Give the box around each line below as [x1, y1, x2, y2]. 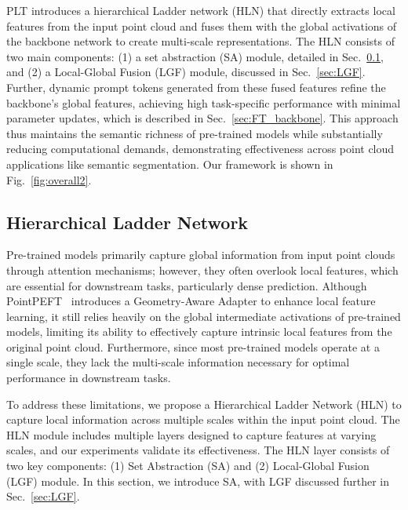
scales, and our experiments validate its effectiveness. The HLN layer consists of [6, 442, 390, 458]
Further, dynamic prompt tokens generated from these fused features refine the [6, 78, 386, 95]
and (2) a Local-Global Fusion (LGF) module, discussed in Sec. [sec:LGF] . [6, 64, 366, 80]
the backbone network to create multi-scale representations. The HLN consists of [6, 33, 395, 49]
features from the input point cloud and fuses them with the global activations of [6, 17, 397, 34]
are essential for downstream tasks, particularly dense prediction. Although [6, 277, 367, 293]
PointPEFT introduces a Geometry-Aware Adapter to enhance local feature [6, 293, 376, 309]
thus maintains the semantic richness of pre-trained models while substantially [6, 125, 383, 141]
